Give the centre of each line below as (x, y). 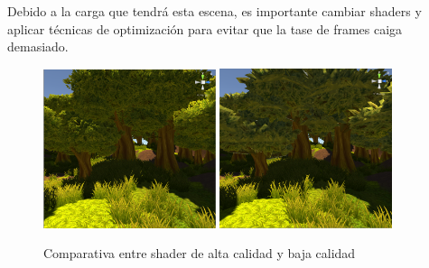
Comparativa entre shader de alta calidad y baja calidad (200, 253)
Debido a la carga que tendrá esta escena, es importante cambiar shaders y (214, 11)
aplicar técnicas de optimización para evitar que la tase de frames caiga (205, 28)
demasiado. (38, 46)
